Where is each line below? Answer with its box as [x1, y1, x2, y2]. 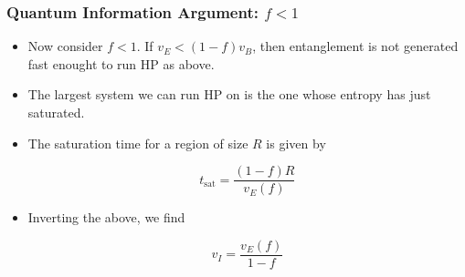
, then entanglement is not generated [252, 36, 459, 56]
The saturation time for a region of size [27, 133, 248, 152]
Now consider [27, 36, 103, 56]
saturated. [27, 103, 85, 121]
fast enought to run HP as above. [27, 54, 215, 73]
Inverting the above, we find [27, 208, 185, 227]
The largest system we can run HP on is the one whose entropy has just [27, 85, 431, 104]
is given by [266, 133, 326, 152]
